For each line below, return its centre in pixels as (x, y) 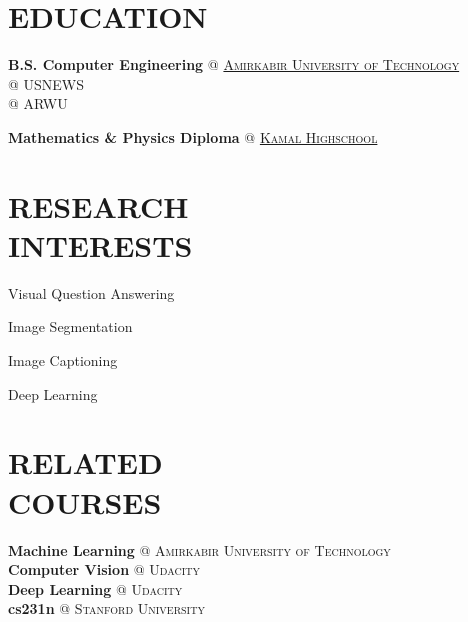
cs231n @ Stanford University (106, 608)
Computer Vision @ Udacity (104, 569)
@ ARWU (38, 103)
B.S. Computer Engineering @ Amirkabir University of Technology (234, 64)
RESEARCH (98, 205)
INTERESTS (100, 244)
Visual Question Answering (91, 292)
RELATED (85, 462)
